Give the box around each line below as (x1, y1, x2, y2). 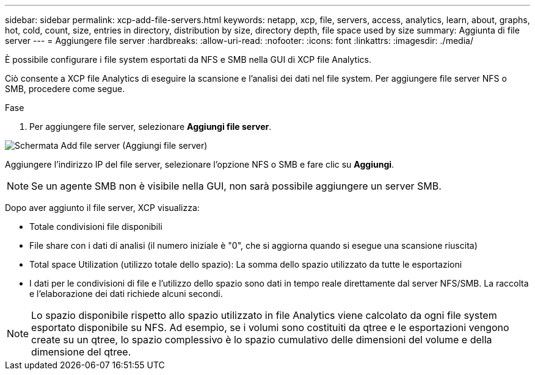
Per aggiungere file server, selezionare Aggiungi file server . (29, 121, 272, 132)
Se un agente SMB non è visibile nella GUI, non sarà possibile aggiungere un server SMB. (31, 180, 442, 192)
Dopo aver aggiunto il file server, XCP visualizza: (5, 202, 200, 213)
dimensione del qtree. (31, 346, 131, 358)
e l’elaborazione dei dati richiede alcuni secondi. (29, 288, 223, 299)
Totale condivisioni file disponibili (29, 221, 162, 232)
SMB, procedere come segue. (5, 84, 125, 94)
